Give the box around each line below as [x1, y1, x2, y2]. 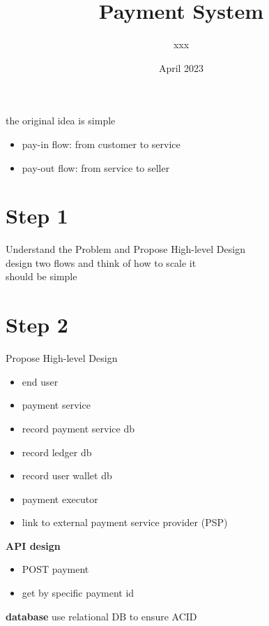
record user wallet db [22, 468, 112, 483]
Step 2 [6, 310, 68, 339]
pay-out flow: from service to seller [22, 160, 170, 175]
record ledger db [22, 444, 92, 459]
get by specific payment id [22, 585, 134, 600]
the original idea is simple [6, 113, 116, 128]
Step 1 [6, 201, 68, 230]
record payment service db [22, 421, 134, 435]
